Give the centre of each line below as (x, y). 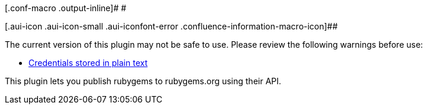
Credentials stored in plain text (88, 63)
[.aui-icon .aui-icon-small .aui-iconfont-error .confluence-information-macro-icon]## (171, 26)
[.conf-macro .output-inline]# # (66, 8)
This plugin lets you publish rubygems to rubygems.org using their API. (143, 81)
